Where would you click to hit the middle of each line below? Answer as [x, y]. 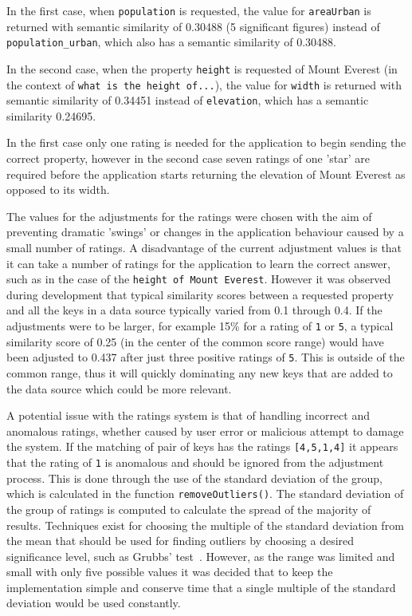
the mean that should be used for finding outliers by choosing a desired [180, 541]
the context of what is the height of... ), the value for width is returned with [204, 84]
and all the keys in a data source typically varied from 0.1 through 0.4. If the [194, 310]
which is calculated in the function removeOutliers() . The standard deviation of [205, 494]
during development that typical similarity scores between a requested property [200, 294]
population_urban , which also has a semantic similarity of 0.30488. [171, 42]
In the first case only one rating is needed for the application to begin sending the [206, 142]
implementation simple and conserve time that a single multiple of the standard [201, 587]
